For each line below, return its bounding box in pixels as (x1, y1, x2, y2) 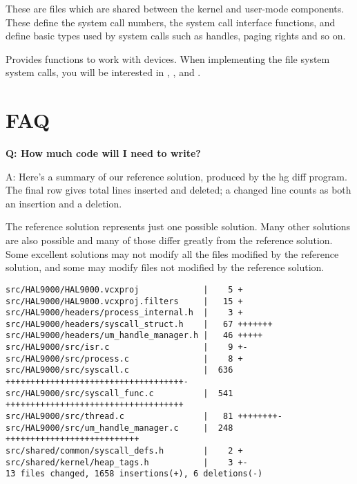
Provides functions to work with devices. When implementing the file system (6, 51, 330, 66)
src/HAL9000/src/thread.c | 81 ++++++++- (6, 411, 282, 422)
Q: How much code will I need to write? (6, 146, 201, 160)
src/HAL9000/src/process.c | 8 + (6, 353, 243, 364)
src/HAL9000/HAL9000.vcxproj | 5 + (6, 284, 243, 295)
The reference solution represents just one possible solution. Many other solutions (6, 219, 351, 234)
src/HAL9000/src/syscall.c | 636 (6, 365, 233, 375)
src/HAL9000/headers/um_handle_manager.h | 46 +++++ (6, 331, 263, 341)
